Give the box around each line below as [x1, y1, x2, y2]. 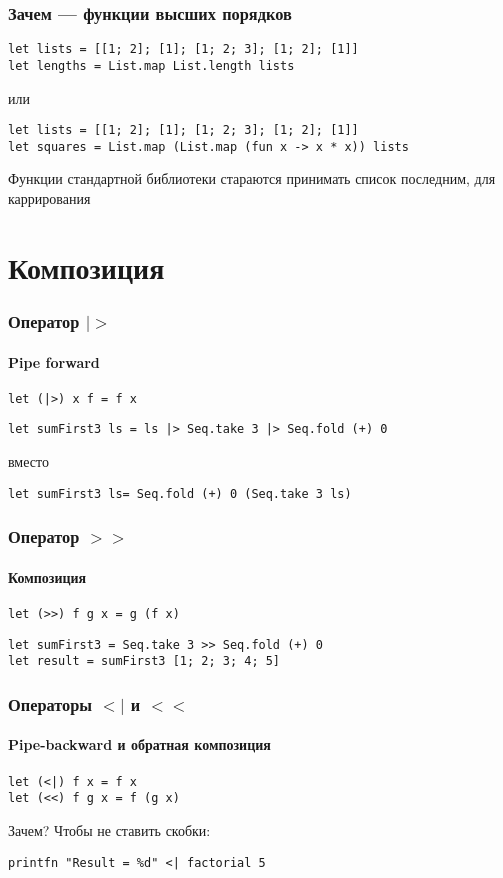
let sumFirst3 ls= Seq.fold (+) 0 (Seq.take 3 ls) [8, 486, 352, 501]
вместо [8, 451, 49, 472]
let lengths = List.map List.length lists [8, 58, 295, 73]
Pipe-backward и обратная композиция [8, 734, 271, 755]
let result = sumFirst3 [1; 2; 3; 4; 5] [8, 654, 281, 669]
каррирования [8, 188, 91, 209]
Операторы [8, 691, 93, 716]
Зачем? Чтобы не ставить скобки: [8, 819, 211, 840]
